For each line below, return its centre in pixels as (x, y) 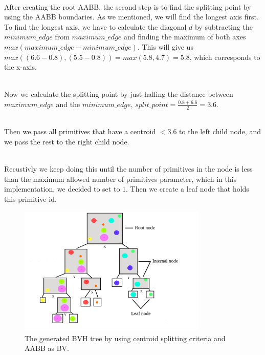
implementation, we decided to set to (62, 189)
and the (68, 104)
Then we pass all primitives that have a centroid (80, 131)
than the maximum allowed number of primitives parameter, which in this (120, 179)
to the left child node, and (220, 131)
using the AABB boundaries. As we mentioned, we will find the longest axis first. (131, 17)
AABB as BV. (47, 348)
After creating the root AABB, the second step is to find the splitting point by (128, 6)
